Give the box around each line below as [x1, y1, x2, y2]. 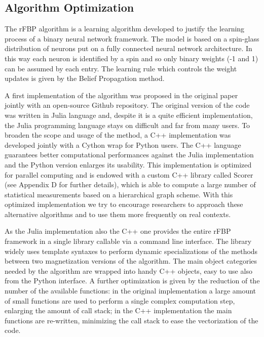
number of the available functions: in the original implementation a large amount [5, 285, 256, 296]
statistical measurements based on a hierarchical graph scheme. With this [5, 189, 233, 199]
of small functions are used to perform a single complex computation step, [5, 295, 235, 306]
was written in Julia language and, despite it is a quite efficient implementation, [5, 109, 253, 120]
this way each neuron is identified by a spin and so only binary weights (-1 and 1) [5, 53, 258, 63]
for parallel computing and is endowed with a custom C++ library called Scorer [5, 169, 253, 180]
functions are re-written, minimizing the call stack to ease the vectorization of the [5, 315, 258, 325]
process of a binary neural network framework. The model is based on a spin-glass [5, 33, 259, 44]
